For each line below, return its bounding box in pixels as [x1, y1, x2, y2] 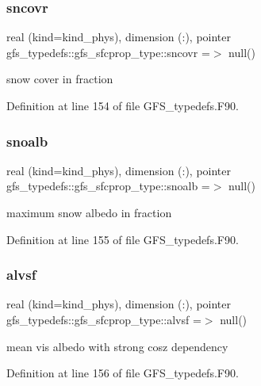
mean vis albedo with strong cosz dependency [6, 338, 228, 354]
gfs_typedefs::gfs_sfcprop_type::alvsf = [6, 311, 202, 327]
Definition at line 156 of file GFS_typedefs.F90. [6, 365, 239, 381]
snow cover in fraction [6, 71, 113, 87]
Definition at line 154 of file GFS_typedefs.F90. [6, 97, 239, 113]
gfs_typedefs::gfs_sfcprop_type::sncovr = [6, 44, 210, 60]
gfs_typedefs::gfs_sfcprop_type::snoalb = [6, 178, 210, 194]
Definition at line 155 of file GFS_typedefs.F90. [6, 231, 239, 247]
